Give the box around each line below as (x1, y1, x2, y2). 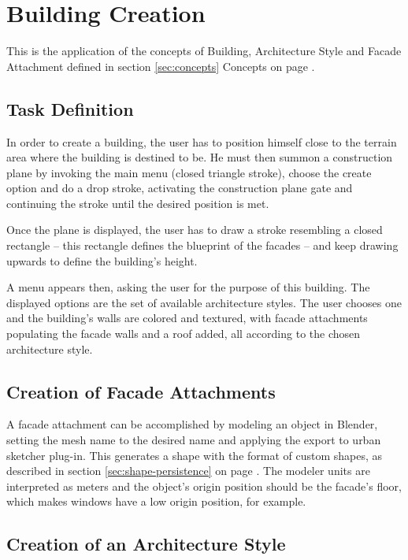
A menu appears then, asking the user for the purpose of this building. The (6, 279, 370, 295)
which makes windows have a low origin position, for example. (6, 493, 306, 510)
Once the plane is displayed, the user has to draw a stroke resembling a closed (6, 221, 383, 238)
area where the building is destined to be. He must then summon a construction (6, 149, 393, 165)
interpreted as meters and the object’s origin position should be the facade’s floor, (6, 477, 402, 494)
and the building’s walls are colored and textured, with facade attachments (6, 310, 368, 326)
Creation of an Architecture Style (6, 532, 286, 556)
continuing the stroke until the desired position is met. (6, 195, 269, 211)
